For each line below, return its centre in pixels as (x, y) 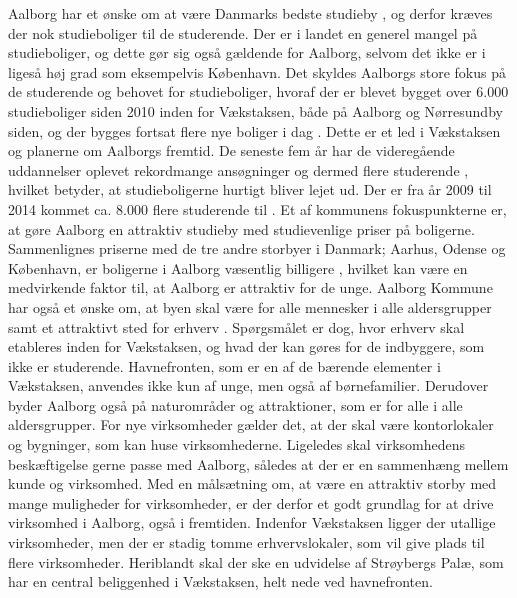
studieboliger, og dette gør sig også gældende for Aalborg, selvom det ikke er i (247, 52)
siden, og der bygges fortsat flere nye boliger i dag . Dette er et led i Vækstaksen (254, 130)
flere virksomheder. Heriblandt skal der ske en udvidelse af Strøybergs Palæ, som (256, 561)
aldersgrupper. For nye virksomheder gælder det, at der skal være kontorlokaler (251, 424)
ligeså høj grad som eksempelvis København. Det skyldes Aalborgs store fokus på (257, 71)
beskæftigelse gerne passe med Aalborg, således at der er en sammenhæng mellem (258, 463)
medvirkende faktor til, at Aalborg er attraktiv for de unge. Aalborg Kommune (250, 287)
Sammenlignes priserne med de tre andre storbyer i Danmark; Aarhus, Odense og (257, 248)
